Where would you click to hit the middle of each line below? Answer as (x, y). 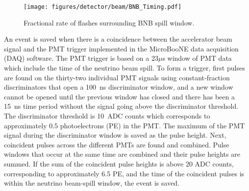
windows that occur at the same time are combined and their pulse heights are (122, 154)
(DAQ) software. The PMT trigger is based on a (77, 58)
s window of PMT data (197, 58)
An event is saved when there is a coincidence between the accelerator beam (118, 39)
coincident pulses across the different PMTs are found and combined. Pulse (117, 144)
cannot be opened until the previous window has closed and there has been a (119, 96)
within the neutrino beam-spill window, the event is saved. (92, 183)
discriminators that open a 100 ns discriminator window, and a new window (119, 87)
